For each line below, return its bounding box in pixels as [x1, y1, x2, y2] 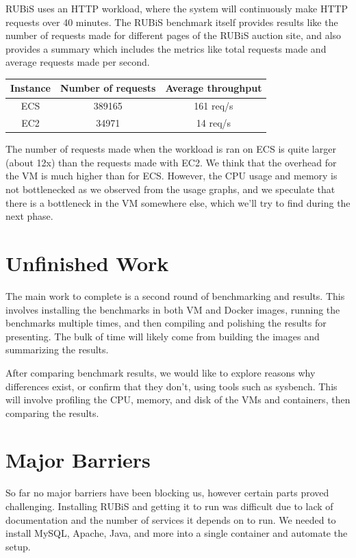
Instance [10, 81, 51, 95]
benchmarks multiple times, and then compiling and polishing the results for [5, 316, 327, 330]
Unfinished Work [5, 249, 169, 277]
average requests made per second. [5, 55, 150, 69]
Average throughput [165, 81, 262, 95]
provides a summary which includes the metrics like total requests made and [5, 41, 327, 55]
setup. [5, 539, 31, 553]
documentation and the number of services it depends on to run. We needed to [5, 512, 336, 527]
